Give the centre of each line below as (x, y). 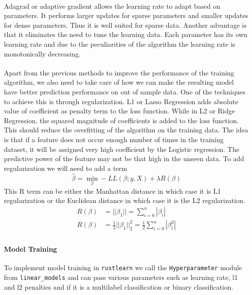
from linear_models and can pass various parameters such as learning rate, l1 (121, 277)
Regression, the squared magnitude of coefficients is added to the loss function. (121, 120)
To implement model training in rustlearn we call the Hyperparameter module (123, 267)
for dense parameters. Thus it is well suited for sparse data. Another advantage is (125, 25)
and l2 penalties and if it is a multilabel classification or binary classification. (119, 286)
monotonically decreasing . (42, 53)
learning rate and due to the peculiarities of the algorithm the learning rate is (120, 44)
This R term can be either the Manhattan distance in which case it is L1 (113, 191)
